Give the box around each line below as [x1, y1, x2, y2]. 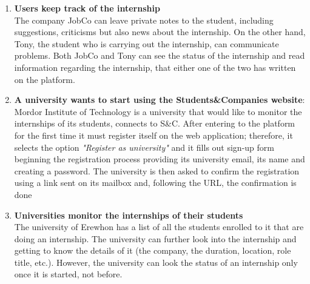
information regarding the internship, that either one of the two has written [14, 61, 296, 73]
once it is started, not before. [14, 268, 123, 280]
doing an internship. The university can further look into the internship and [14, 232, 297, 245]
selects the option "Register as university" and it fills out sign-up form [14, 140, 274, 153]
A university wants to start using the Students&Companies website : [14, 93, 305, 106]
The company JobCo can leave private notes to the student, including [14, 13, 274, 26]
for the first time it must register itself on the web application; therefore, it [14, 128, 293, 141]
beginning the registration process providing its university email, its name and [14, 153, 305, 165]
